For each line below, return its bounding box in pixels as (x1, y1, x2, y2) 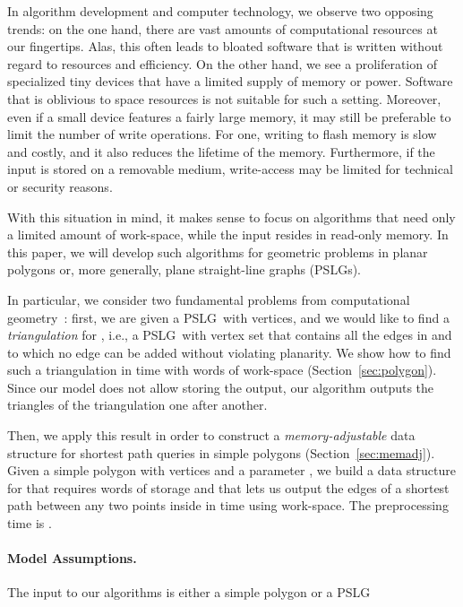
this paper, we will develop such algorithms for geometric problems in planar (7, 242, 428, 261)
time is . (7, 514, 52, 533)
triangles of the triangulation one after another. (7, 395, 268, 414)
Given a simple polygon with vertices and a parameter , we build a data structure (7, 461, 457, 480)
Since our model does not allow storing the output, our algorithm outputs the (7, 377, 434, 396)
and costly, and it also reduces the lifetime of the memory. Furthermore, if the (7, 142, 435, 160)
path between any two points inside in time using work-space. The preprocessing (7, 496, 449, 515)
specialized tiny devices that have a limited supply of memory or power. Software (7, 72, 453, 91)
